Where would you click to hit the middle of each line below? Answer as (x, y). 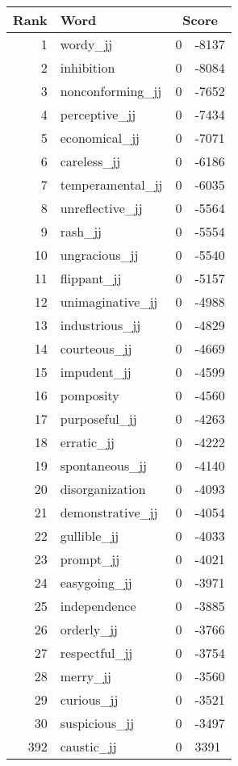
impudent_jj (96, 372)
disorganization (103, 489)
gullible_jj (90, 536)
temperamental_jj (111, 184)
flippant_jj (91, 278)
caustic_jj (88, 746)
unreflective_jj (101, 208)
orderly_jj (89, 629)
